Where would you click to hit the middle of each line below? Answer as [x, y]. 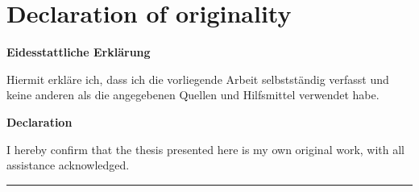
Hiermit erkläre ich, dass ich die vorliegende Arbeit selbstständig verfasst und [198, 79]
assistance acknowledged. [68, 165]
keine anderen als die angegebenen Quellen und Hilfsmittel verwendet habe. [193, 95]
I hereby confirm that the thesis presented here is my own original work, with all [206, 149]
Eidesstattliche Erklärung [79, 52]
